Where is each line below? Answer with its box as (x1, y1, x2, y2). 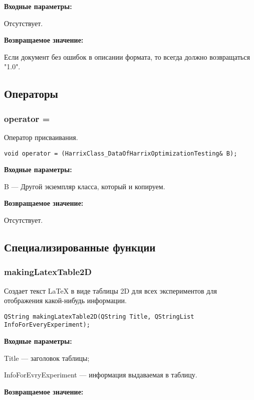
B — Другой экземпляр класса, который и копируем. (4, 181, 165, 191)
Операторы (4, 86, 59, 101)
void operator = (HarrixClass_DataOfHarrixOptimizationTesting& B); (4, 150, 237, 157)
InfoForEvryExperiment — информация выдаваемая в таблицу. (4, 369, 197, 380)
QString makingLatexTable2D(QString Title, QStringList (4, 313, 194, 320)
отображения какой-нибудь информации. (4, 295, 127, 306)
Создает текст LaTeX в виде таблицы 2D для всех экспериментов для (4, 285, 217, 296)
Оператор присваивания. (4, 131, 78, 142)
